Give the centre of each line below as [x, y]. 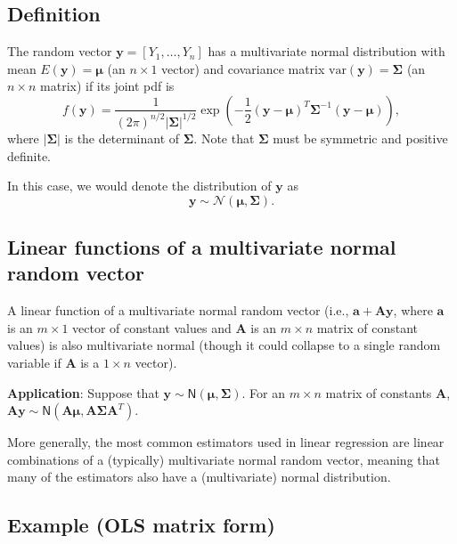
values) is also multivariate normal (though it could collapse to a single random [224, 345]
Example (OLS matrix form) [141, 525]
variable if [34, 363]
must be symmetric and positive [360, 138]
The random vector [60, 51]
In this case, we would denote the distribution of [139, 186]
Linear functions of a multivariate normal [202, 247]
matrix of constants [379, 392]
